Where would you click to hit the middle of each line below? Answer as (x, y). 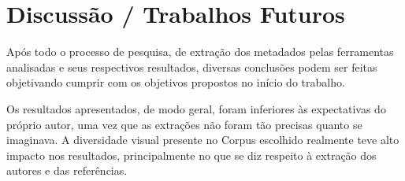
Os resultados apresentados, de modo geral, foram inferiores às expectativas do (196, 108)
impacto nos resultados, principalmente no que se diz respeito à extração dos (191, 155)
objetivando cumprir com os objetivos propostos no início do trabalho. (176, 82)
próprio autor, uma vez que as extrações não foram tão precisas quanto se (184, 124)
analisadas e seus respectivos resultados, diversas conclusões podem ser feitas (192, 66)
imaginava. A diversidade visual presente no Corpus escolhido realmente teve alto (203, 140)
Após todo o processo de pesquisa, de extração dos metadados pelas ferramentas (200, 52)
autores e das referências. (67, 170)
